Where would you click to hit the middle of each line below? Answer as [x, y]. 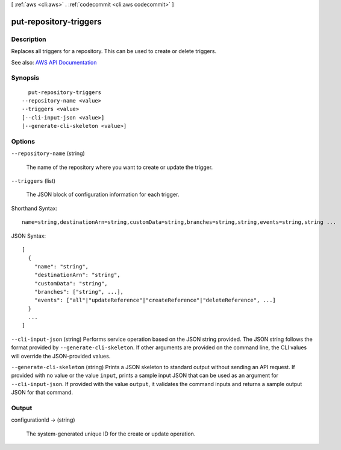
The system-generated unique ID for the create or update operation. [111, 434]
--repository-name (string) [48, 153]
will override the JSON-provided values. [61, 356]
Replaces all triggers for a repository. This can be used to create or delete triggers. [114, 51]
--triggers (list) [33, 180]
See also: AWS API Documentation [54, 62]
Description [29, 39]
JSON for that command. [42, 393]
